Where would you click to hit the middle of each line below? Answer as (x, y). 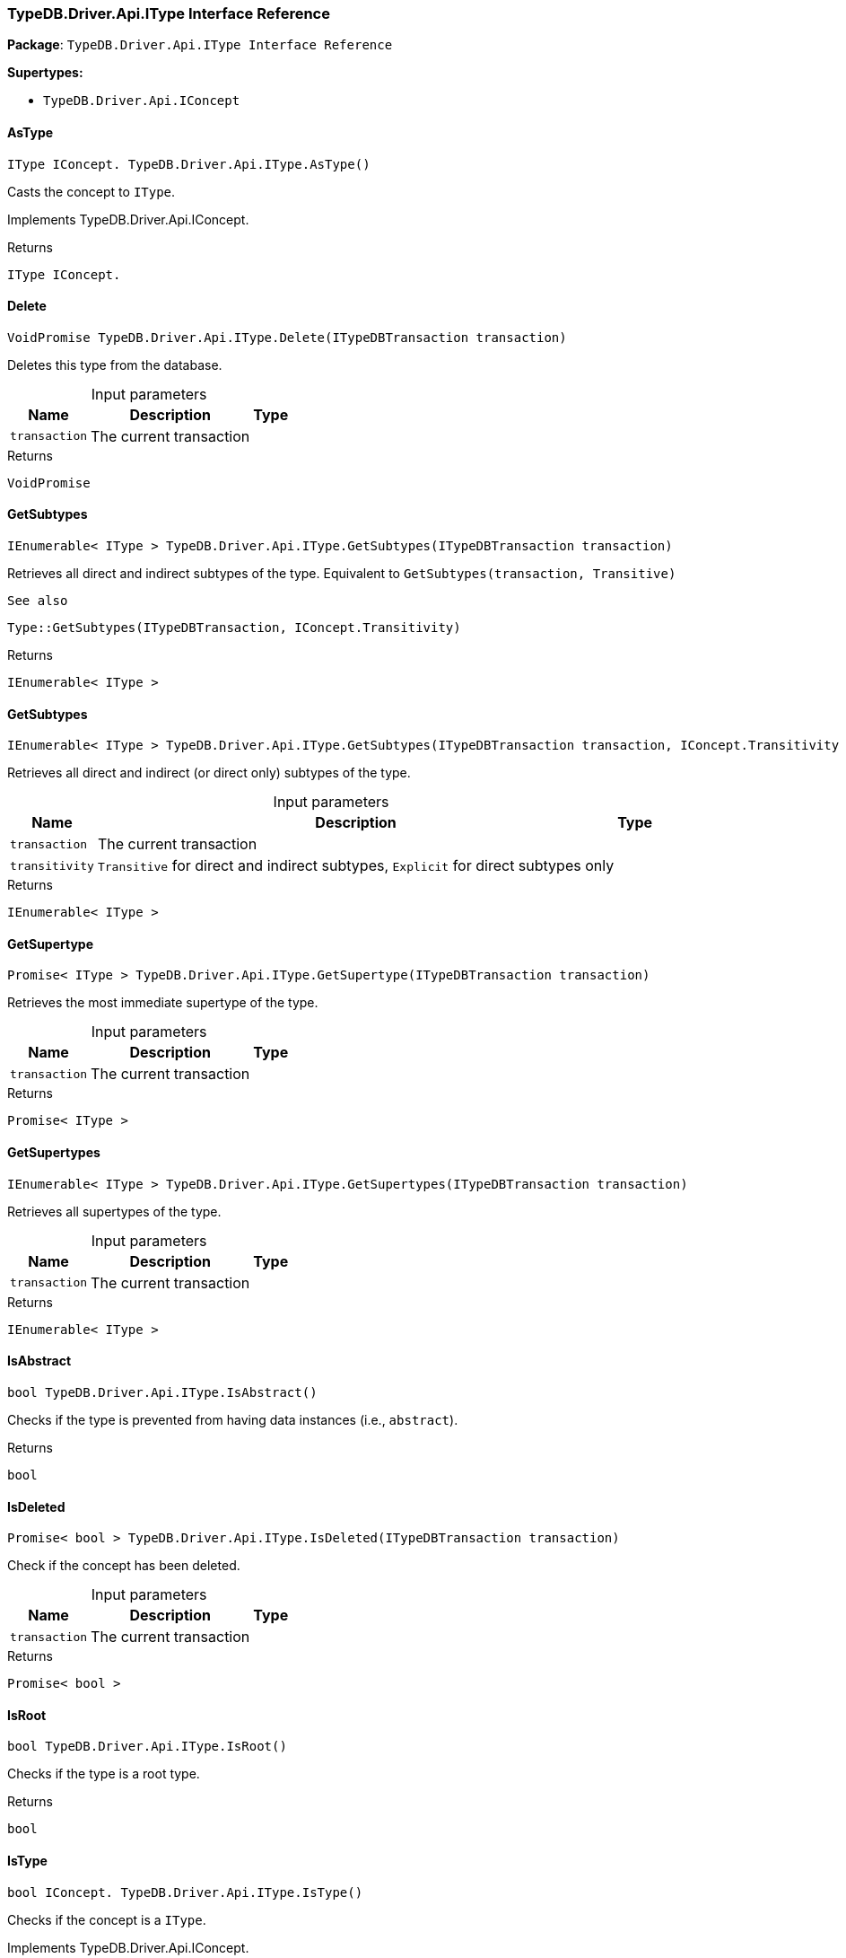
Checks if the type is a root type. (104, 1774)
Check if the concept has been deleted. (124, 1566)
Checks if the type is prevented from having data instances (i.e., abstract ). (233, 1419)
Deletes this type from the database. (115, 364)
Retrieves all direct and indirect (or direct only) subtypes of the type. (209, 773)
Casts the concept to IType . (92, 191)
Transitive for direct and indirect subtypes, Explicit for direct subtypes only (356, 866)
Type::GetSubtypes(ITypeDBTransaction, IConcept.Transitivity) (234, 628)
